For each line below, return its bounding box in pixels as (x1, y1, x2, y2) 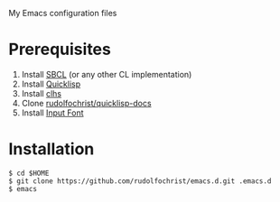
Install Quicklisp (21, 78, 81, 89)
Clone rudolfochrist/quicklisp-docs (21, 97, 152, 108)
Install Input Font (21, 107, 84, 118)
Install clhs (21, 87, 62, 98)
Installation (8, 139, 95, 160)
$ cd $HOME (8, 169, 50, 178)
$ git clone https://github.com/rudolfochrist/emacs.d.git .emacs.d (8, 176, 272, 186)
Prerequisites (8, 40, 112, 60)
